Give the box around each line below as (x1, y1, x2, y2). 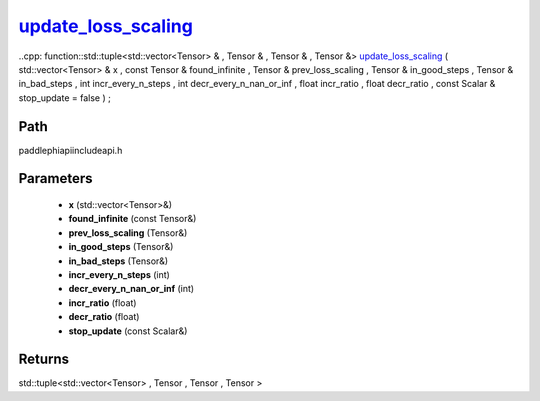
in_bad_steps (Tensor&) (68, 255, 169, 267)
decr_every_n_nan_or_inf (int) (68, 283, 195, 295)
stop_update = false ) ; (18, 91, 112, 104)
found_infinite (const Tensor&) (68, 213, 197, 225)
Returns (18, 351, 70, 368)
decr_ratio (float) (68, 311, 140, 323)
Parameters (18, 170, 93, 187)
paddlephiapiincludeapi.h (18, 144, 123, 156)
